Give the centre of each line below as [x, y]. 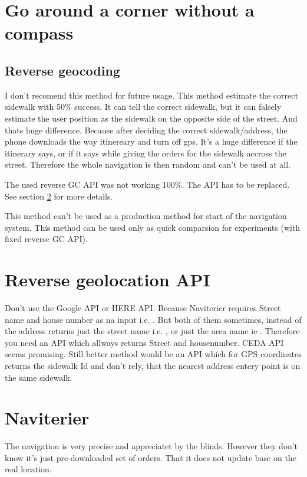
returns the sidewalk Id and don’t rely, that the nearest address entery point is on [153, 365]
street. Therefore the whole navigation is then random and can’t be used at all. [148, 164]
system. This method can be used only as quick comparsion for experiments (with [153, 227]
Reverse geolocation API [108, 280]
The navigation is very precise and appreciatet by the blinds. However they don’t [151, 446]
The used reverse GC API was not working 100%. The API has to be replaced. [147, 184]
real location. [28, 469]
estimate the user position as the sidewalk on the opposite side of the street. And [151, 118]
